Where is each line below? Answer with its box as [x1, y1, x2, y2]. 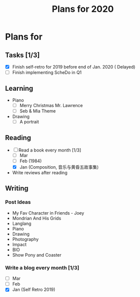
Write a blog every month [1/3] [5, 264, 80, 271]
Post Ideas [5, 199, 31, 206]
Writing [5, 184, 29, 192]
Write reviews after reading [12, 170, 68, 176]
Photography [12, 236, 39, 242]
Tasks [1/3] [5, 51, 40, 59]
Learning [5, 84, 34, 92]
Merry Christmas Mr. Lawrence [19, 102, 83, 108]
